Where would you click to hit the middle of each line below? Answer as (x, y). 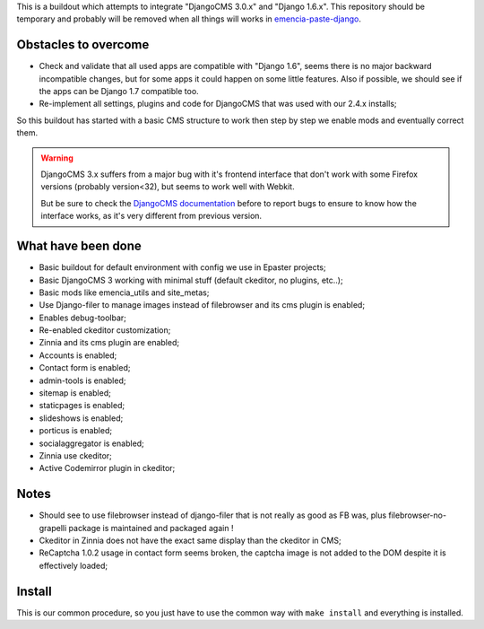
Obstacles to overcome (83, 45)
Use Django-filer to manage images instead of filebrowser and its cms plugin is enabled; (202, 305)
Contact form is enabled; (85, 368)
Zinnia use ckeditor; (75, 455)
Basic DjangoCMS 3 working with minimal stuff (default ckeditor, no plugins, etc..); (191, 280)
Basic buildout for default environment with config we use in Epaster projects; (182, 267)
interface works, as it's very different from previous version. (151, 216)
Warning (57, 158)
